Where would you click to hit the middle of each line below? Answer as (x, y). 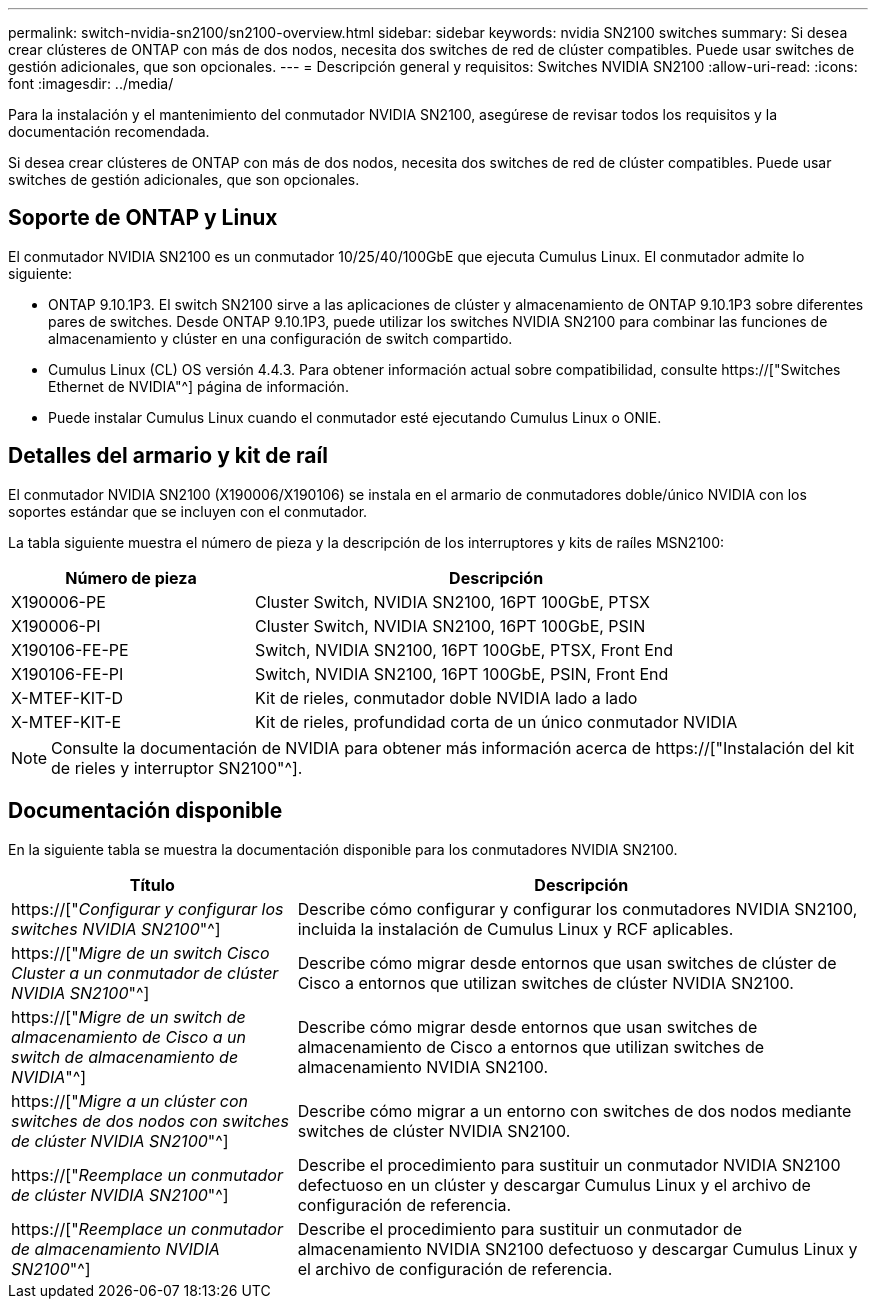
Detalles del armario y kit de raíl (168, 456)
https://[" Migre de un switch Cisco (140, 952)
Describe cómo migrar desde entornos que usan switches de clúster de (567, 962)
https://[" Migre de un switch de (128, 1016)
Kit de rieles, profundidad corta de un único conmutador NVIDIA (496, 721)
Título (152, 884)
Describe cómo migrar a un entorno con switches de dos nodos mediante (574, 1110)
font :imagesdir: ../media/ (91, 83)
